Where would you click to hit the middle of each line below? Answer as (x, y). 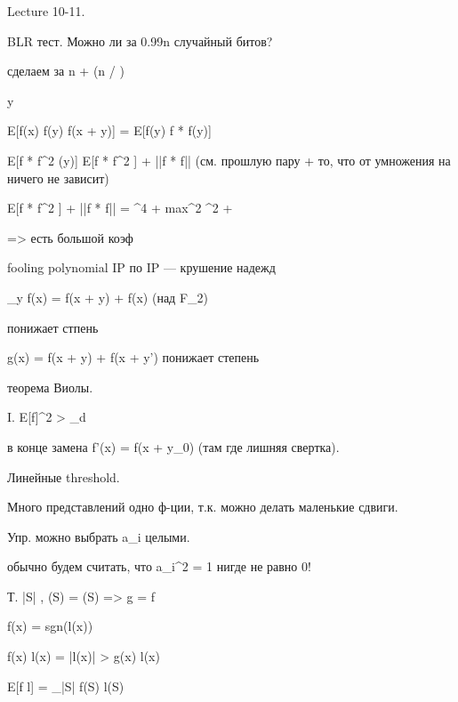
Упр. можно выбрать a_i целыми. (99, 536)
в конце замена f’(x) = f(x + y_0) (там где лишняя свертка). (173, 446)
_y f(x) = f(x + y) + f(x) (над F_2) (108, 297)
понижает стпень (53, 327)
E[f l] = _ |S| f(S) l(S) (66, 686)
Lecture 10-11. (46, 11)
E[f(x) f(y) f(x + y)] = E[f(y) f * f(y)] (109, 130)
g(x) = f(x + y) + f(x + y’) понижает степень (133, 357)
